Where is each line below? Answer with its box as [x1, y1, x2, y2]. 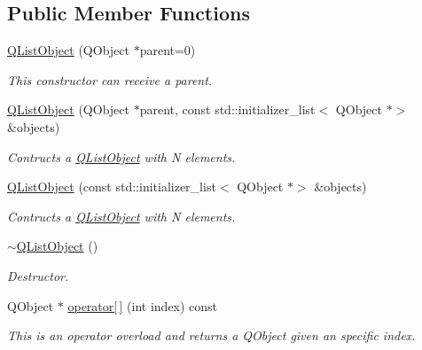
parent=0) [139, 41, 196, 59]
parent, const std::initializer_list [139, 100, 316, 119]
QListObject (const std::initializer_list [7, 177, 216, 196]
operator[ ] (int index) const [67, 296, 218, 315]
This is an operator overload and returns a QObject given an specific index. [7, 326, 416, 345]
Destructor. [7, 266, 69, 284]
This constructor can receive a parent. [7, 70, 213, 89]
